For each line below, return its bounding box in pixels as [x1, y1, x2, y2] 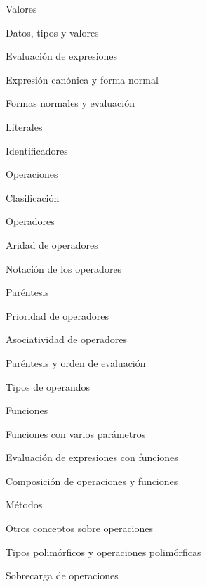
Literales [6, 119, 43, 134]
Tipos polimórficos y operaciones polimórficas [6, 544, 201, 559]
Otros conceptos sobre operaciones [6, 521, 154, 536]
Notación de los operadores [6, 261, 122, 276]
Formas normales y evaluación [6, 96, 135, 110]
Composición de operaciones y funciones [6, 473, 178, 488]
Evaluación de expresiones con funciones [6, 450, 178, 465]
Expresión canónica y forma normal [6, 72, 159, 86]
